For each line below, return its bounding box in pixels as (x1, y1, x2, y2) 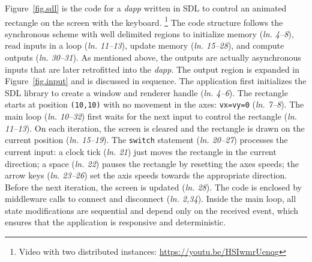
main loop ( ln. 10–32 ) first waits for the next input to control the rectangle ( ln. (5, 110, 297, 123)
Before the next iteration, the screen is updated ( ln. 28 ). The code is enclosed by (5, 180, 302, 193)
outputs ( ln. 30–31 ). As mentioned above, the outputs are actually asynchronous (5, 51, 301, 64)
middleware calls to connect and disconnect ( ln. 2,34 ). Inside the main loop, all (5, 192, 296, 205)
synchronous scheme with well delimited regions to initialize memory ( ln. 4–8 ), (5, 27, 294, 40)
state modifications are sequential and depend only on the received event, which (5, 204, 299, 216)
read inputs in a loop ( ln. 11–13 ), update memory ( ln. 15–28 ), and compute (5, 39, 284, 52)
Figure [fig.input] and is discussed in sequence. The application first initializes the (5, 75, 307, 87)
